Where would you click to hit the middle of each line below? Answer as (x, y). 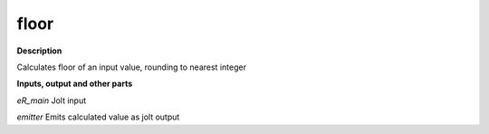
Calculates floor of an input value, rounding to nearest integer (131, 67)
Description (39, 51)
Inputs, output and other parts (75, 84)
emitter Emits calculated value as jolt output (98, 117)
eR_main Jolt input (51, 100)
